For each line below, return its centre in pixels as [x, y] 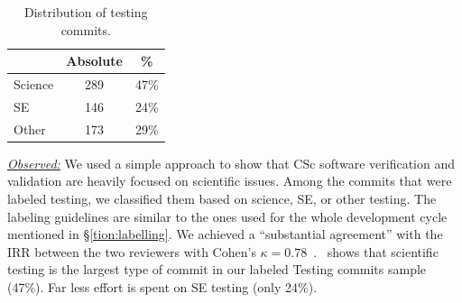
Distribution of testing [86, 12]
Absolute [94, 61]
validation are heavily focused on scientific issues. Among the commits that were [230, 181]
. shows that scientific [376, 251]
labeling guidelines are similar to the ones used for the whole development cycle [227, 216]
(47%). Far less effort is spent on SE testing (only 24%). [162, 286]
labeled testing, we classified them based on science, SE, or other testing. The [222, 198]
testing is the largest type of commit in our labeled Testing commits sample [217, 269]
